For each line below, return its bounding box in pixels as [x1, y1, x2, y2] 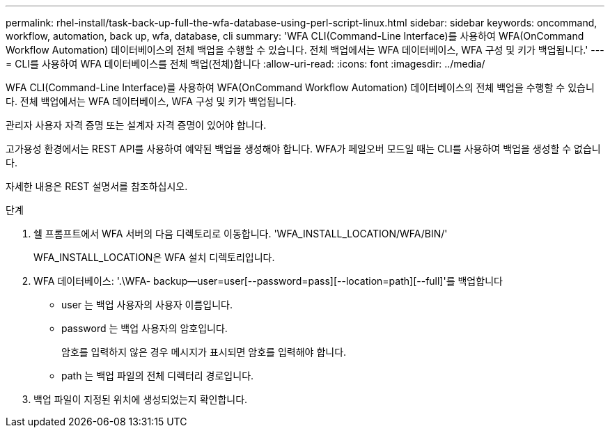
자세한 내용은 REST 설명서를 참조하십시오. [6, 180, 188, 192]
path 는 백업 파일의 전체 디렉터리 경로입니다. [61, 370, 254, 381]
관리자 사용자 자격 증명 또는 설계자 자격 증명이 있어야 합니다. [6, 119, 267, 131]
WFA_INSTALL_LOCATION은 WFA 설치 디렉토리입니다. [33, 251, 275, 263]
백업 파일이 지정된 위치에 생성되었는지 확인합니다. [33, 393, 248, 405]
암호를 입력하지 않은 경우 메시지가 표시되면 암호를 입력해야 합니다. [61, 346, 347, 358]
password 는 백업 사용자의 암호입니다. [61, 322, 228, 334]
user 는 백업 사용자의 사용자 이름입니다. [61, 299, 233, 310]
